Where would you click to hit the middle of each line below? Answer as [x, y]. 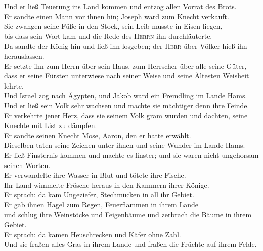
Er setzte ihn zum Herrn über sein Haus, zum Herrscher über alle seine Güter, [125, 66]
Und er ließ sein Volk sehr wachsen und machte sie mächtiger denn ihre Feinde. [127, 105]
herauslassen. [24, 55]
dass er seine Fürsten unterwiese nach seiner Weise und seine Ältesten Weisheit [127, 76]
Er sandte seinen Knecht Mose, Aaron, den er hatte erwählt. [98, 135]
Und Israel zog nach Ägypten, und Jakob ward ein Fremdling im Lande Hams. [126, 95]
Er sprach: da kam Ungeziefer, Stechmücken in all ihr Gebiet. [99, 195]
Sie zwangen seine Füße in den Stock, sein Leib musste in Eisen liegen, [113, 26]
